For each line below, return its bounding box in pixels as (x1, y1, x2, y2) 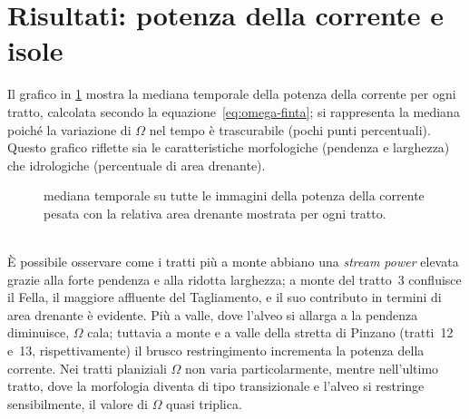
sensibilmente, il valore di (7, 394, 148, 413)
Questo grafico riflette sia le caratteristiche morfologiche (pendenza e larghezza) (7, 138, 450, 157)
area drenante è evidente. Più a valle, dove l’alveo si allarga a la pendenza (7, 305, 418, 324)
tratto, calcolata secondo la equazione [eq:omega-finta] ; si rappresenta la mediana (7, 102, 460, 121)
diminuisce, (7, 323, 70, 342)
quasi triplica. (166, 394, 242, 413)
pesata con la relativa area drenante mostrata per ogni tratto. (44, 203, 386, 222)
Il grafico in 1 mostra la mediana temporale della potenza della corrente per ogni (7, 84, 456, 103)
